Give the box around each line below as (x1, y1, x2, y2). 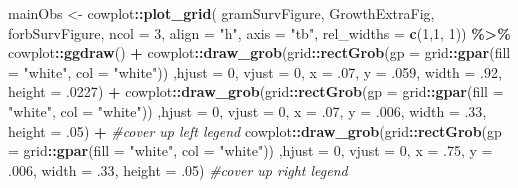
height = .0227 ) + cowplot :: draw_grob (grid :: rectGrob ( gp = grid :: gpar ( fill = (8, 81, 504, 102)
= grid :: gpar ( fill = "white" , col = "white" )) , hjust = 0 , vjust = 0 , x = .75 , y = (8, 140, 493, 161)
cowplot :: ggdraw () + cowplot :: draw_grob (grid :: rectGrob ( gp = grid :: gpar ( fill (8, 42, 511, 63)
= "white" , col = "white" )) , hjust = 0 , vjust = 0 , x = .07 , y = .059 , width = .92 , (8, 61, 502, 82)
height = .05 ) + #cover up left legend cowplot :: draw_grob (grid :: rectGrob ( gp (8, 120, 502, 141)
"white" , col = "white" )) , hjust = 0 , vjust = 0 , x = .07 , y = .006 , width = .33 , (8, 100, 487, 121)
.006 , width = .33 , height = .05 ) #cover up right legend (8, 159, 348, 180)
